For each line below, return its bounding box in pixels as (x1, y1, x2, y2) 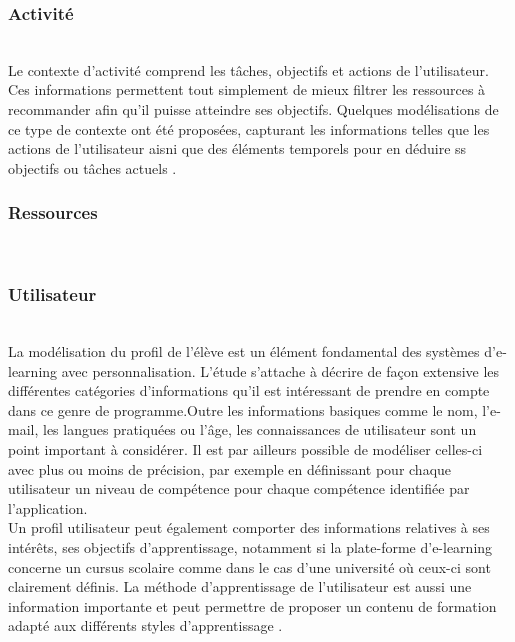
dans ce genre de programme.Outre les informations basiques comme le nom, (8, 399, 478, 420)
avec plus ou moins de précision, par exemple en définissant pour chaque (8, 458, 452, 479)
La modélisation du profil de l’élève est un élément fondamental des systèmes (8, 341, 480, 361)
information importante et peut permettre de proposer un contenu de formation (8, 595, 497, 616)
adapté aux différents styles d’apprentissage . (8, 615, 283, 636)
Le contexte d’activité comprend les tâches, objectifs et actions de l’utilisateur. (8, 59, 489, 80)
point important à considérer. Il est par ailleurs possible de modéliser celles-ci (8, 438, 483, 459)
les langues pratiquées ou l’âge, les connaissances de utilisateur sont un (42, 419, 477, 440)
